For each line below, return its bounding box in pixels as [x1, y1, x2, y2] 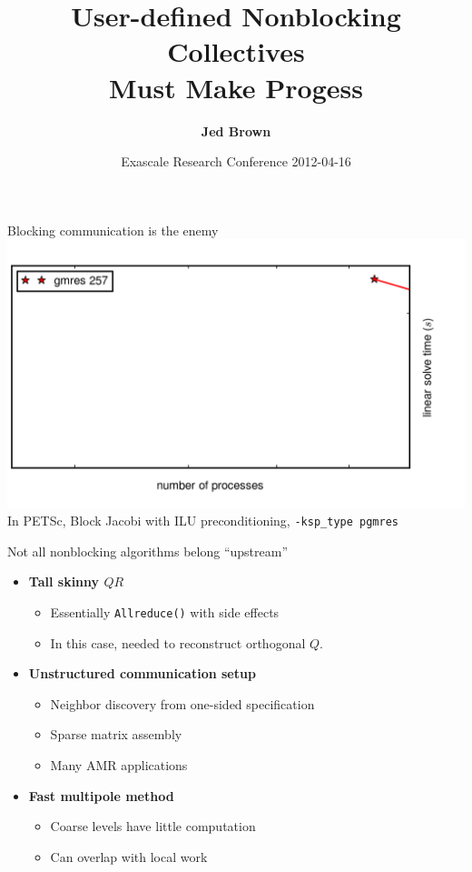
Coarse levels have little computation [50, 817, 256, 836]
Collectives [167, 33, 305, 70]
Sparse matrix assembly [50, 725, 182, 744]
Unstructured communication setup [28, 664, 256, 683]
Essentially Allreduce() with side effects [50, 603, 280, 622]
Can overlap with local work [50, 847, 208, 866]
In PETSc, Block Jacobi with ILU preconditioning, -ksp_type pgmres [7, 511, 398, 530]
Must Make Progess [109, 68, 363, 105]
